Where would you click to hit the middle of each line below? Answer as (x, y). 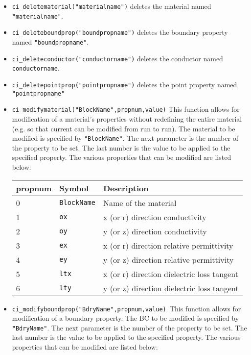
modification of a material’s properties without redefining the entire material (127, 118)
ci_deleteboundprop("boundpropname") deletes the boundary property (120, 32)
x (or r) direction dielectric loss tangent (171, 274)
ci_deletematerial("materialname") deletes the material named (112, 6)
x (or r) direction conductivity (155, 217)
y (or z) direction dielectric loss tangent (171, 288)
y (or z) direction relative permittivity (168, 259)
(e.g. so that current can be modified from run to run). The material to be (124, 128)
